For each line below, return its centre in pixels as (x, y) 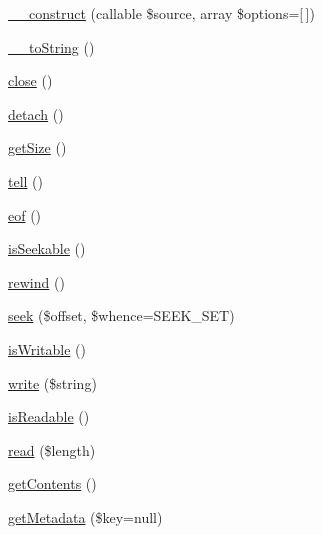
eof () (25, 214)
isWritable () (47, 348)
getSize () (37, 147)
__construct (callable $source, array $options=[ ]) (161, 13)
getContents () (52, 483)
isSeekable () (47, 248)
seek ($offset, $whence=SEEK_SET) (121, 315)
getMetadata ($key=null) (85, 516)
